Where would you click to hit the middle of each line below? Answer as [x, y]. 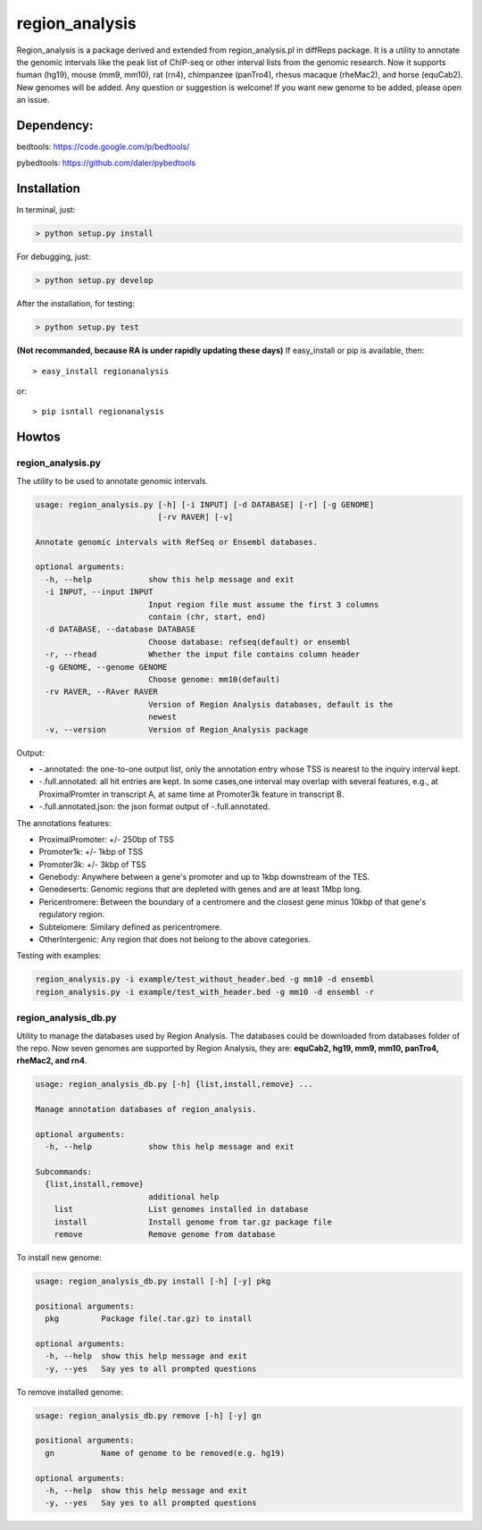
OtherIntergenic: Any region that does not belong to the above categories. [175, 940]
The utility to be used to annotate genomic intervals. [112, 481]
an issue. [33, 100]
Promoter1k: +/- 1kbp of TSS [91, 852]
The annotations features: [64, 823]
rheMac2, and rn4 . [52, 1061]
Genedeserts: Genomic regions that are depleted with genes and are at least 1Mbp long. [200, 890]
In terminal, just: [46, 210]
